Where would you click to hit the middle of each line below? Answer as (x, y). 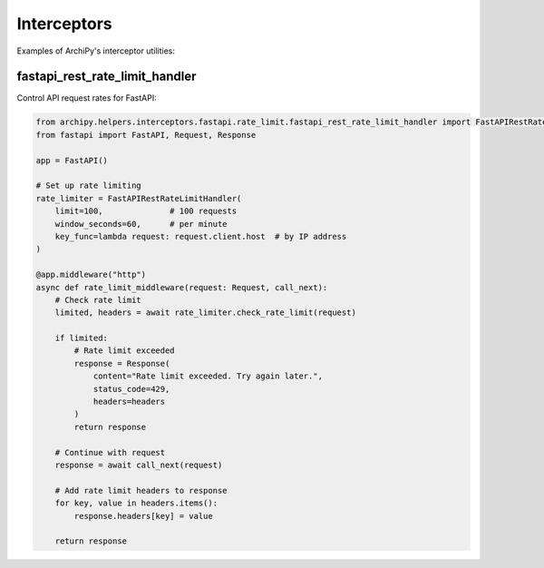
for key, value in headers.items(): (136, 503)
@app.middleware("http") (91, 275)
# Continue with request (110, 452)
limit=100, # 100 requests (146, 211)
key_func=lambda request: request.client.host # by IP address (201, 236)
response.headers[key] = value (143, 516)
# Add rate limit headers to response (141, 490)
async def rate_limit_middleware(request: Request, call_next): (182, 287)
